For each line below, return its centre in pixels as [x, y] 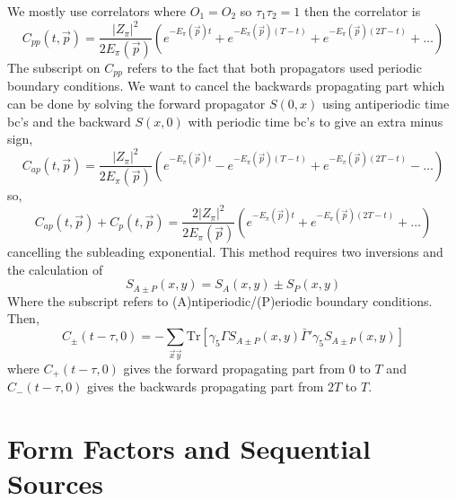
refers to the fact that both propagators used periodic [274, 67]
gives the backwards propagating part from [206, 387]
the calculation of [55, 269]
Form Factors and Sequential [189, 448]
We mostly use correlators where [97, 11]
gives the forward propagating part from [234, 368]
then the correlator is [362, 11]
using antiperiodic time [386, 104]
